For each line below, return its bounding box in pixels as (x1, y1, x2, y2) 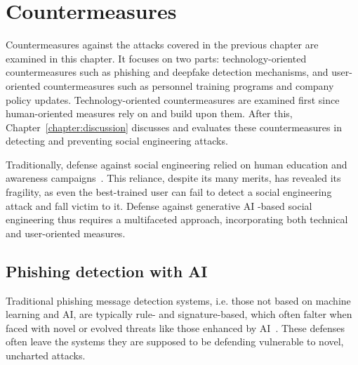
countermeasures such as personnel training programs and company (44, 78, 334, 93)
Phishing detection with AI (6, 260, 208, 281)
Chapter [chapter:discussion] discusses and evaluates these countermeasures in (6, 119, 342, 134)
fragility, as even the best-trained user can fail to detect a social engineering (6, 185, 332, 199)
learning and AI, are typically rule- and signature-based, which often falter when (6, 307, 352, 321)
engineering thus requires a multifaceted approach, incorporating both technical (6, 212, 348, 227)
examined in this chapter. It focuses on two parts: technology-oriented (6, 51, 307, 65)
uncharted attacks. (6, 348, 86, 363)
